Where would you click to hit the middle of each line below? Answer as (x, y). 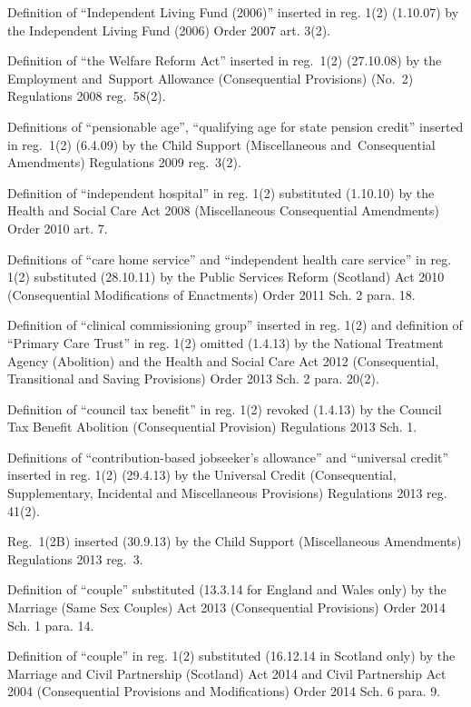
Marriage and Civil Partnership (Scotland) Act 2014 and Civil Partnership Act (227, 673)
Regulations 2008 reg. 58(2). (87, 96)
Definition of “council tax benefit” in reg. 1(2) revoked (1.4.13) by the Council (225, 408)
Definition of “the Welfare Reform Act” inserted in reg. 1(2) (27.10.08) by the (225, 60)
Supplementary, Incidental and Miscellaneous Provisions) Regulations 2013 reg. (227, 493)
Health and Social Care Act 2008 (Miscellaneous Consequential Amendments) (223, 210)
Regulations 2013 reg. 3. (75, 558)
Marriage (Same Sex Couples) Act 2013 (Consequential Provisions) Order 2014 (226, 607)
